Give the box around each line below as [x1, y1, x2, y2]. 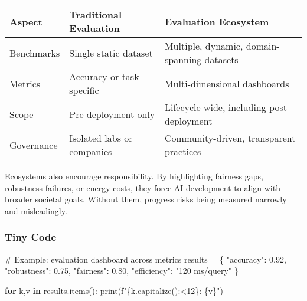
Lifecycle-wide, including [164, 100, 266, 114]
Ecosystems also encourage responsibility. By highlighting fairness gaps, [5, 170, 263, 182]
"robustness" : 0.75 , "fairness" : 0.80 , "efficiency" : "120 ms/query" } [5, 264, 239, 277]
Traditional [69, 8, 122, 21]
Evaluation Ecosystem [164, 14, 269, 28]
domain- [246, 39, 280, 53]
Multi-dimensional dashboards [164, 76, 289, 90]
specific [69, 83, 99, 97]
